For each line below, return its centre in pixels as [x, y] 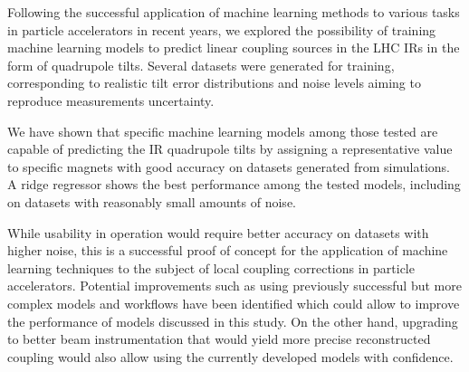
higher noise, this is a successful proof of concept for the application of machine [228, 250]
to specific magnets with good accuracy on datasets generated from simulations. [229, 166]
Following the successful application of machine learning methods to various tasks [234, 12]
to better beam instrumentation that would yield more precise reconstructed [219, 339]
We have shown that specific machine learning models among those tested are [223, 131]
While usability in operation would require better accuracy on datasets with [218, 232]
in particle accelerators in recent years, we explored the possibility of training [222, 29]
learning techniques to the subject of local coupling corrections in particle [211, 267]
